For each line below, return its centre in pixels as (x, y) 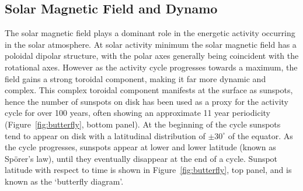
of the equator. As (260, 135)
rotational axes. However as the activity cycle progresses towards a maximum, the (151, 67)
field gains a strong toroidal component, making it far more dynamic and (135, 78)
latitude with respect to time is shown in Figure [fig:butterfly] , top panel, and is (148, 170)
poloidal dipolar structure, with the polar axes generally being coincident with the (152, 56)
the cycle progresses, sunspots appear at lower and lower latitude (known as (140, 147)
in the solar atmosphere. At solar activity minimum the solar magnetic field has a (151, 44)
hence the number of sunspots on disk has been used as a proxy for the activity (147, 101)
